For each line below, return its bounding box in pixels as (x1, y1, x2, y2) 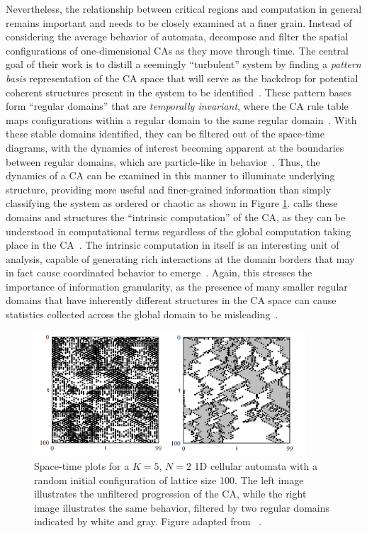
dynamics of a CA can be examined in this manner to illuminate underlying (6, 168, 335, 183)
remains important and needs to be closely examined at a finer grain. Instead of (6, 15, 352, 30)
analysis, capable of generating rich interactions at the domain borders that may (6, 251, 355, 266)
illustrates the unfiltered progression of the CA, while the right (34, 486, 307, 501)
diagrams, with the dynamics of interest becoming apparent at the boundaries (6, 140, 344, 155)
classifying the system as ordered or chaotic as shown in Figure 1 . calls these (6, 196, 338, 211)
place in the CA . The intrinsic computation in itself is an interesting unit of (6, 237, 339, 252)
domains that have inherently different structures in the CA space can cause (6, 293, 337, 308)
